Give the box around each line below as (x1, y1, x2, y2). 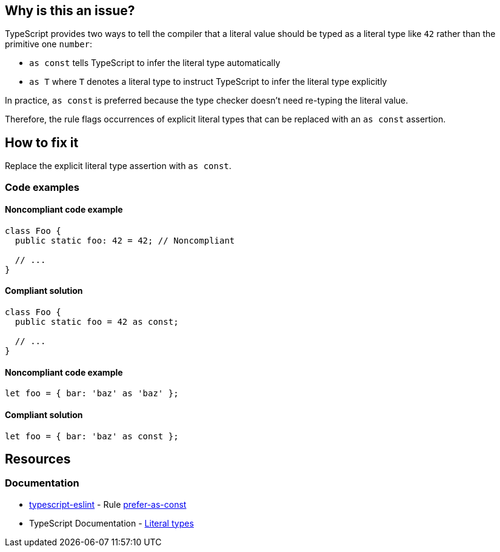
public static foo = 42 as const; (15, 317, 179, 327)
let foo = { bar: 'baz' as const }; (5, 431, 179, 441)
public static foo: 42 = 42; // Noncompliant (15, 235, 235, 245)
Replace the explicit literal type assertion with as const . (5, 161, 232, 171)
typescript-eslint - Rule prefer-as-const (29, 499, 187, 510)
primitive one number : (5, 39, 93, 50)
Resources (5, 451, 71, 467)
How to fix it (5, 135, 79, 150)
